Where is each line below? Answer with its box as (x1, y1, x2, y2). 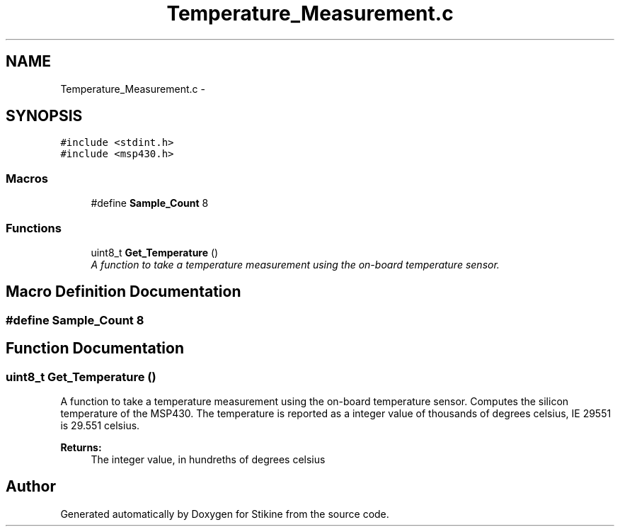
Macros (6, 171, 48, 186)
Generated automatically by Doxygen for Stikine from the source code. (60, 507, 389, 520)
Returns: (60, 441, 102, 453)
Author (6, 477, 56, 496)
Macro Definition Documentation (6, 283, 241, 301)
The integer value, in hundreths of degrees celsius (91, 453, 326, 465)
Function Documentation (6, 339, 184, 358)
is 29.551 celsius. (60, 419, 140, 431)
